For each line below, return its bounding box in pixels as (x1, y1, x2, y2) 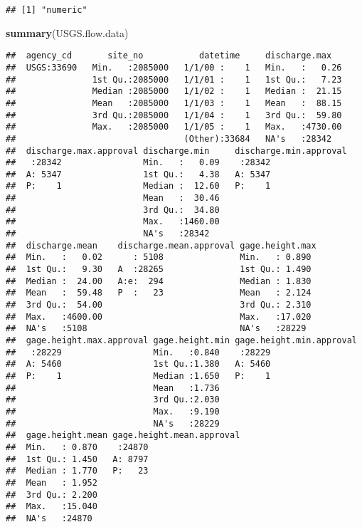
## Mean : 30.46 (6, 193, 220, 204)
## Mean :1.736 (6, 382, 220, 393)
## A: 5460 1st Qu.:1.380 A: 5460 (6, 359, 271, 370)
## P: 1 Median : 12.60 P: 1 (6, 181, 271, 192)
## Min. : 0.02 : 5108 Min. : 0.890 (6, 252, 312, 263)
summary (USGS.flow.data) (6, 25, 129, 40)
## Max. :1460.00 (6, 216, 220, 227)
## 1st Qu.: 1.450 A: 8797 (6, 454, 149, 464)
